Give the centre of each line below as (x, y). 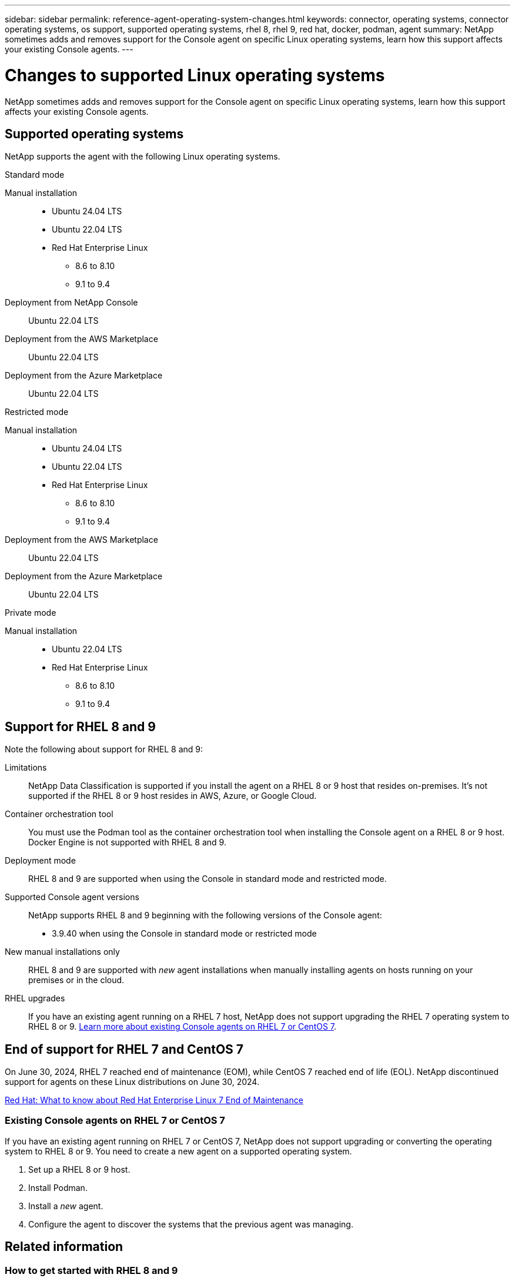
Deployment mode (40, 861)
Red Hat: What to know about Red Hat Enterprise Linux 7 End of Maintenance (154, 1100)
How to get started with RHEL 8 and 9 (91, 1270)
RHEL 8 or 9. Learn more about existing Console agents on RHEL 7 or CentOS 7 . (183, 1027)
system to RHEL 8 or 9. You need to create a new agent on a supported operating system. (178, 1151)
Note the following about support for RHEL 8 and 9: (104, 749)
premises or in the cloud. (76, 980)
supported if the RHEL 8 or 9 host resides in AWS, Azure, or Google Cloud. (173, 796)
